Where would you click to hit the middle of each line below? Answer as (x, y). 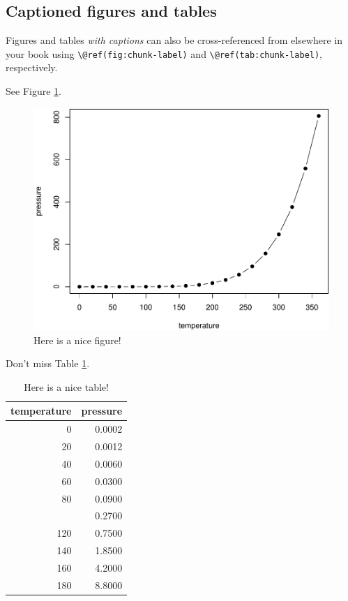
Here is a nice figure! (77, 340)
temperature (41, 411)
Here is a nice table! (66, 386)
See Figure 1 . (33, 91)
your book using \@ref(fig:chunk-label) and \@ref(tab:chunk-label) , (164, 53)
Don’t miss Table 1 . (48, 363)
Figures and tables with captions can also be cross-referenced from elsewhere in (174, 40)
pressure (102, 411)
